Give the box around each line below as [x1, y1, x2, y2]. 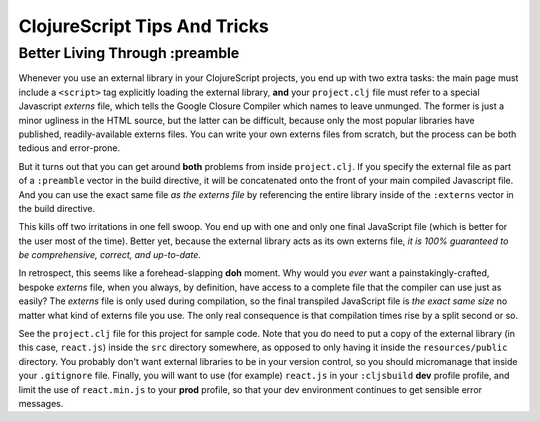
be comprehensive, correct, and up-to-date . [18, 249, 202, 261]
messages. [18, 397, 64, 409]
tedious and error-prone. [18, 142, 120, 154]
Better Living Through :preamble [18, 44, 240, 62]
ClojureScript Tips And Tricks [18, 15, 269, 37]
